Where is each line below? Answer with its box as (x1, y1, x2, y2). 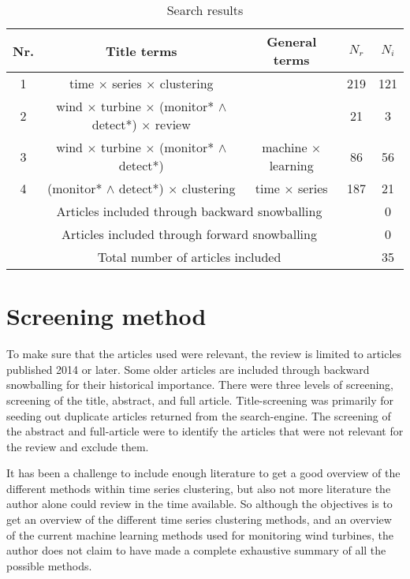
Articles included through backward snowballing (56, 202, 322, 220)
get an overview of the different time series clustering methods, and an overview (6, 511, 392, 528)
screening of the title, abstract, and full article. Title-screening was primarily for (6, 391, 393, 408)
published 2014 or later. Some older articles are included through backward (6, 360, 370, 377)
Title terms (106, 41, 177, 60)
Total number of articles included (97, 248, 281, 266)
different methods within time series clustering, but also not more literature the (6, 480, 391, 496)
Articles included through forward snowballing (61, 225, 317, 243)
